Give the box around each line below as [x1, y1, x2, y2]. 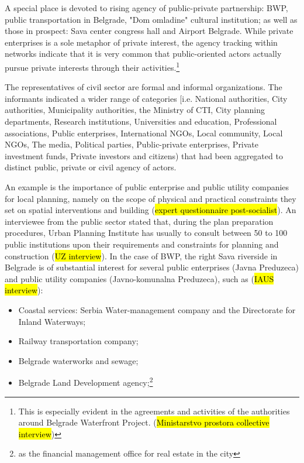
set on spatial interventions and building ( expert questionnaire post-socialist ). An [5, 204, 296, 216]
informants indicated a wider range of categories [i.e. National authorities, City [5, 92, 288, 104]
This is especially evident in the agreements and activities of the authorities [18, 404, 290, 417]
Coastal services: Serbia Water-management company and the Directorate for [18, 303, 296, 315]
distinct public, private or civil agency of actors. [5, 161, 177, 173]
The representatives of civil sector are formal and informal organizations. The [5, 81, 282, 93]
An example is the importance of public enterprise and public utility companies [5, 180, 289, 193]
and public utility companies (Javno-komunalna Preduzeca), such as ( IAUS [5, 272, 274, 284]
